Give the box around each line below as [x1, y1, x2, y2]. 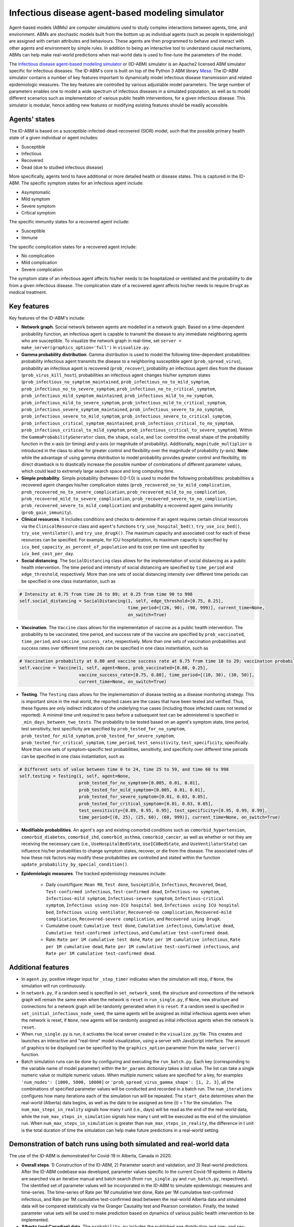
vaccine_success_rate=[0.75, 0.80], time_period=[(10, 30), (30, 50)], [78, 672, 255, 677]
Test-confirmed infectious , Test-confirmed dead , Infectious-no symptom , [46, 888, 220, 894]
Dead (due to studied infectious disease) [21, 164, 103, 170]
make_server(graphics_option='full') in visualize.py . [21, 345, 150, 350]
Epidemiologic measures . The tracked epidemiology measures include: [21, 870, 167, 876]
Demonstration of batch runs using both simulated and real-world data [9, 1140, 230, 1148]
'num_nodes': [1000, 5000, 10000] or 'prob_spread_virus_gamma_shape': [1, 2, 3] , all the [21, 1079, 234, 1085]
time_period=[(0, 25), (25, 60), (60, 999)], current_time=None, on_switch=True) [78, 815, 280, 820]
